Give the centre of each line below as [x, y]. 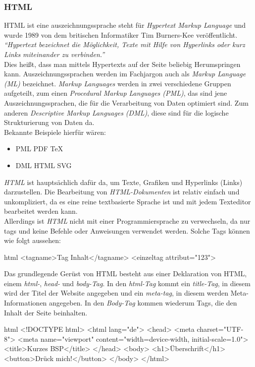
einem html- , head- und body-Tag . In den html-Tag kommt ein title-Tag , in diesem [127, 283]
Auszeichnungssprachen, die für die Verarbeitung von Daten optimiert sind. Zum [126, 102]
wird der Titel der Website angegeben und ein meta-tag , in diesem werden [116, 293]
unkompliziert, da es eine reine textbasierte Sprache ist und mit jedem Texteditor [127, 201]
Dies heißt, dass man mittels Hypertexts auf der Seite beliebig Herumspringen [122, 64]
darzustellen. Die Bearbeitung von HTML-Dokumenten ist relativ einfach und [122, 192]
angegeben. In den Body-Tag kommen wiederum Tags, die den [143, 303]
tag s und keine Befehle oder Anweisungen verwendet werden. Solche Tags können [127, 230]
